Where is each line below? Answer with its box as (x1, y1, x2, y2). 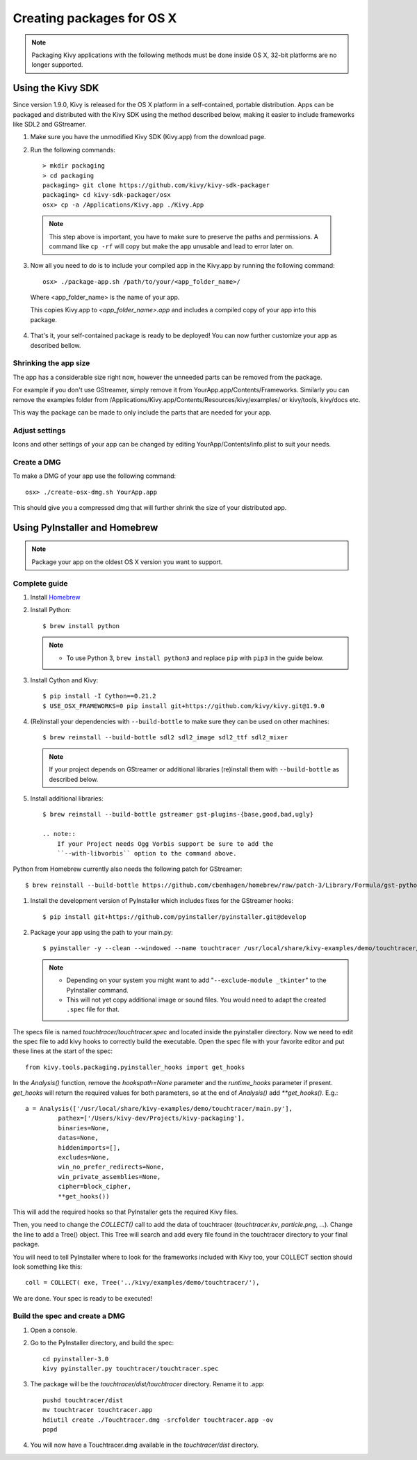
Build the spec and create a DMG (13, 1311, 125, 1321)
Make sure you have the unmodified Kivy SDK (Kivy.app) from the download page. (30, 133, 267, 141)
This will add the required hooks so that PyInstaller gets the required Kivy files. (13, 1208, 238, 1216)
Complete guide (13, 578, 69, 588)
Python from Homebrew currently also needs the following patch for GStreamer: (13, 865, 243, 873)
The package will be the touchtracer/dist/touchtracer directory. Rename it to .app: (30, 1380, 265, 1388)
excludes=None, (58, 1153, 110, 1161)
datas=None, (58, 1134, 99, 1142)
